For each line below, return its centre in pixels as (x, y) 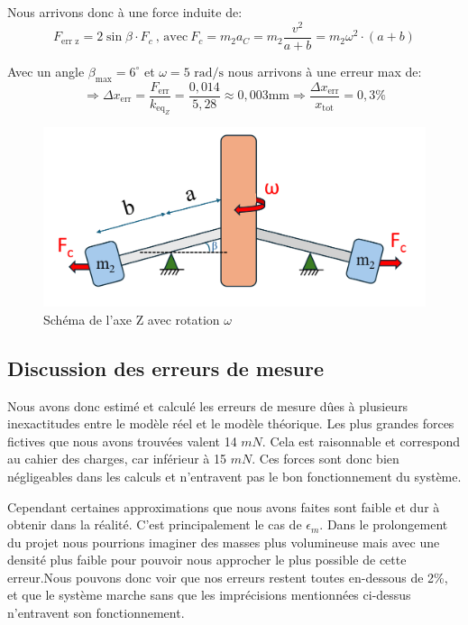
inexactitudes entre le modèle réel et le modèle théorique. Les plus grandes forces (231, 423)
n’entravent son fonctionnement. (96, 613)
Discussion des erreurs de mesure (165, 368)
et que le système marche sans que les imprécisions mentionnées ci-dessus (209, 595)
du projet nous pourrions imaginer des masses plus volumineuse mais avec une (224, 542)
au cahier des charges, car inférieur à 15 (117, 459)
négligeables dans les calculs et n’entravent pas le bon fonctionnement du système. (234, 476)
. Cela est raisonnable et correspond (361, 441)
